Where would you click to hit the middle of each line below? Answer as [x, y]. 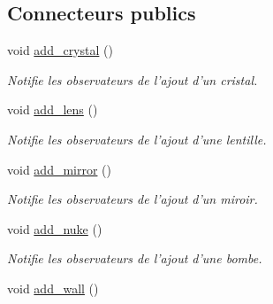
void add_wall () [53, 288]
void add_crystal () [60, 50]
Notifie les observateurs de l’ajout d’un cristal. [133, 79]
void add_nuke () [55, 228]
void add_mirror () [59, 169]
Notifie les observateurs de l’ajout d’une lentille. [137, 139]
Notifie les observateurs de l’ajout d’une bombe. [135, 258]
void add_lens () [53, 109]
